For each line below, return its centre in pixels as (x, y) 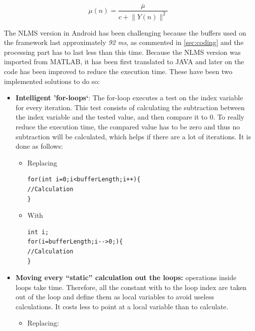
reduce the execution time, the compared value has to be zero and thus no (128, 126)
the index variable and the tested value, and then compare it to (111, 117)
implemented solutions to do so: (52, 81)
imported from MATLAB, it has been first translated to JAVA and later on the (124, 62)
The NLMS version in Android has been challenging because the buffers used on (125, 32)
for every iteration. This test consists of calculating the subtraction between (130, 107)
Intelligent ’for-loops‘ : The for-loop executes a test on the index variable (129, 98)
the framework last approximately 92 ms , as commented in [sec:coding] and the (124, 42)
